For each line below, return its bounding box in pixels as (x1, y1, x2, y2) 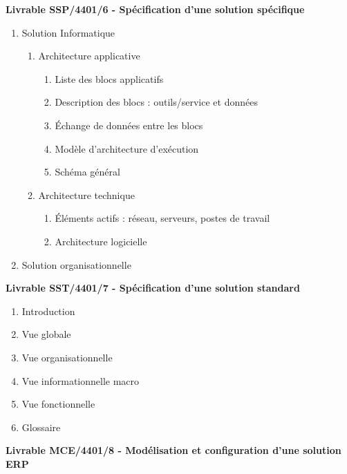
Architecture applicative (38, 48, 140, 63)
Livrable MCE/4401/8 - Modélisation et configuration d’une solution (6, 443, 341, 457)
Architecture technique (38, 187, 135, 202)
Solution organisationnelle (21, 257, 131, 272)
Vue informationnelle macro (21, 373, 140, 388)
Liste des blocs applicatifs (55, 71, 164, 86)
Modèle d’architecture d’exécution (55, 141, 199, 155)
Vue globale (21, 327, 71, 341)
